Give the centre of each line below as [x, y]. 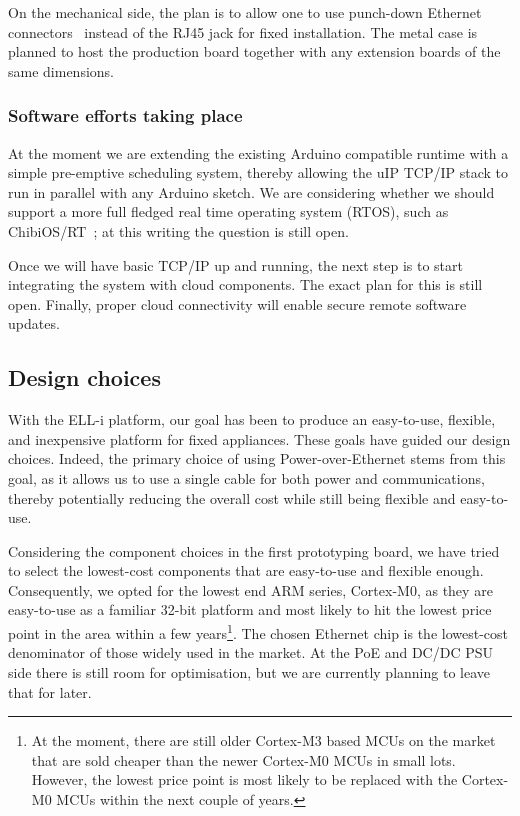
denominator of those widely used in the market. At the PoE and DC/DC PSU [250, 652]
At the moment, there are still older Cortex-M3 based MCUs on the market [263, 740]
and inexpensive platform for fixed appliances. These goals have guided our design [259, 438]
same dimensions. [61, 70]
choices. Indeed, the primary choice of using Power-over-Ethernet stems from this [257, 458]
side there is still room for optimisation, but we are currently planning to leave [249, 671]
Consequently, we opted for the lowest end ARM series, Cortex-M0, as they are [250, 589]
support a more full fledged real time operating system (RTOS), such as [228, 211]
